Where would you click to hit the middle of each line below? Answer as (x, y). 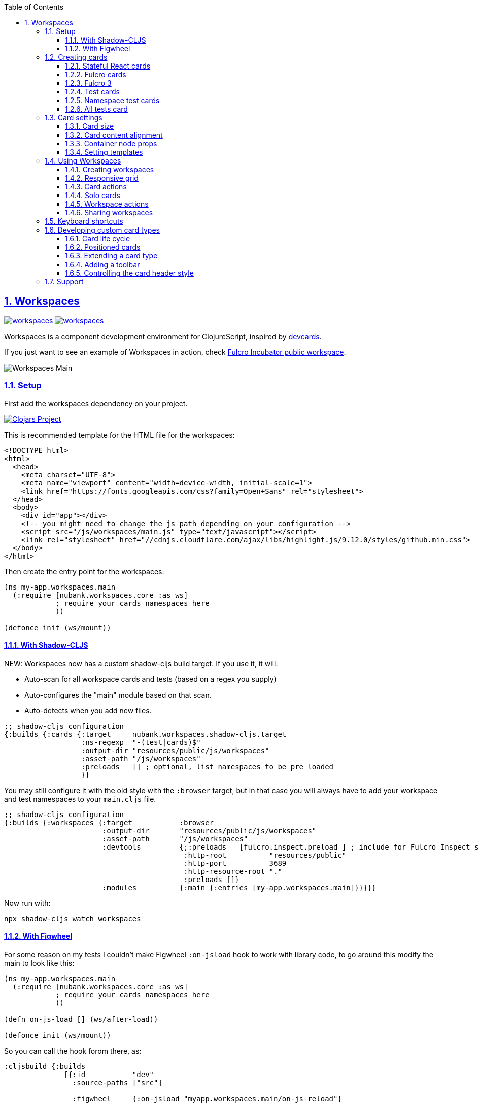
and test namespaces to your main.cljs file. (80, 799)
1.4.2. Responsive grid (102, 178)
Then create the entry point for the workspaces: (84, 571)
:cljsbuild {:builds (45, 1067)
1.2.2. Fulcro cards (96, 74)
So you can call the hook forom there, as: (73, 1051)
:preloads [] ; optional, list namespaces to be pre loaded (207, 767)
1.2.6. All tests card (96, 109)
